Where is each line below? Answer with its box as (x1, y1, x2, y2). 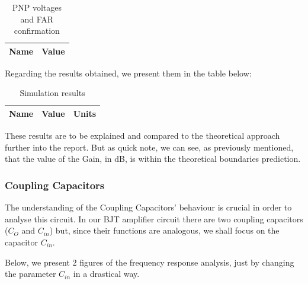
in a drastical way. (73, 267, 140, 280)
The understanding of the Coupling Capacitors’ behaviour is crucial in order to (5, 201, 292, 213)
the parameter (5, 267, 56, 280)
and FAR (20, 12, 54, 25)
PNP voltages (12, 1, 62, 13)
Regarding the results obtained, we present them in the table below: (5, 66, 252, 79)
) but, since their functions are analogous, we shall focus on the (49, 224, 280, 237)
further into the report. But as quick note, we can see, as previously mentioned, (5, 141, 294, 153)
